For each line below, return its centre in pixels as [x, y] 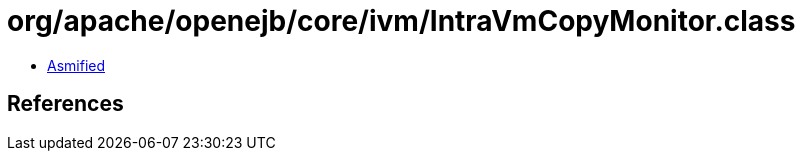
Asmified [76, 65]
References [65, 104]
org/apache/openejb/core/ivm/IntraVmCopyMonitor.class [401, 21]
